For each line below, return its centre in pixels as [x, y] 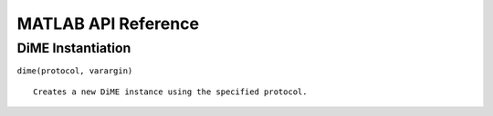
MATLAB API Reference [108, 24]
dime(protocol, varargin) [75, 71]
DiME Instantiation [74, 48]
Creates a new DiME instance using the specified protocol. [170, 92]
